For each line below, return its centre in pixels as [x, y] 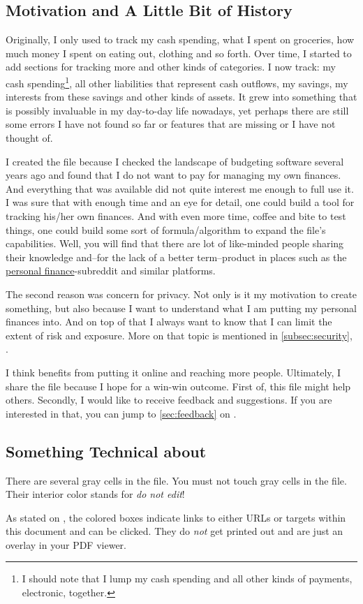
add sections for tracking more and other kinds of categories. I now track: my [171, 67]
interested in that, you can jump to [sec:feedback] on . [121, 413]
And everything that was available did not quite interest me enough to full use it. [180, 188]
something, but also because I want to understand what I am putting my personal [181, 308]
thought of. [29, 138]
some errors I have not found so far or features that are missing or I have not [171, 124]
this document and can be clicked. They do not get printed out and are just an [175, 531]
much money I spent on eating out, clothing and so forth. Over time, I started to [179, 53]
